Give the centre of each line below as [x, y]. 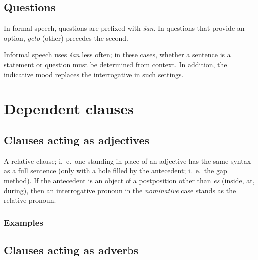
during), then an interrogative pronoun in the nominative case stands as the [120, 190]
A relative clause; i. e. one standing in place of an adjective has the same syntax [128, 161]
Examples [24, 222]
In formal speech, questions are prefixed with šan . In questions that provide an [124, 28]
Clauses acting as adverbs [71, 249]
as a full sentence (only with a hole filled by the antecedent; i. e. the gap [116, 171]
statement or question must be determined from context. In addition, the [116, 64]
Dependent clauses [69, 108]
